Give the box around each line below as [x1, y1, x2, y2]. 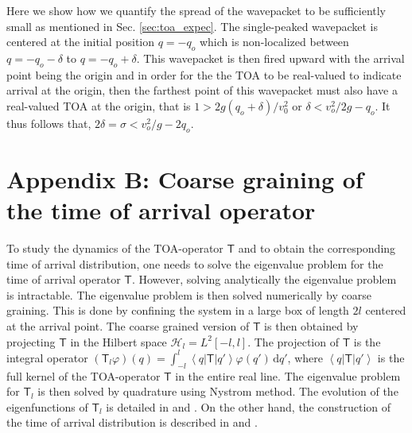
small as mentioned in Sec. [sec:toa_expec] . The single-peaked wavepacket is [6, 17, 378, 34]
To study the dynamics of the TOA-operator [6, 240, 223, 257]
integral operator [6, 349, 88, 365]
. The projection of [247, 333, 339, 350]
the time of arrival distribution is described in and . [6, 414, 258, 431]
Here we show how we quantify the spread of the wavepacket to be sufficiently [6, 2, 387, 18]
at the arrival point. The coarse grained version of [6, 318, 250, 334]
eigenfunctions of [6, 398, 88, 415]
